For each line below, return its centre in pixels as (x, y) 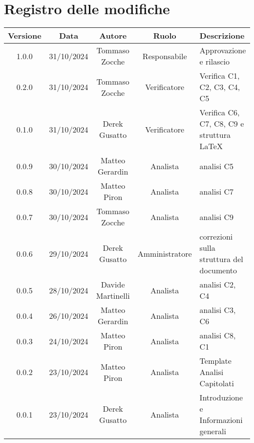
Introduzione (221, 398)
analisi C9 (217, 217)
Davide (113, 285)
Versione (25, 36)
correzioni (216, 237)
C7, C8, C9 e (222, 124)
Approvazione (223, 50)
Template (215, 361)
